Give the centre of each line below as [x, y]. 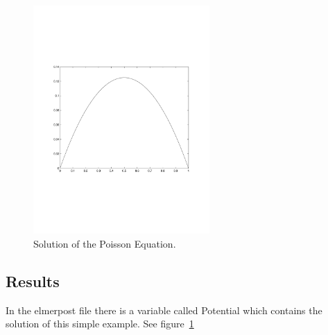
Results [33, 281]
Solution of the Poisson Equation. [105, 243]
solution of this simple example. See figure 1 [100, 324]
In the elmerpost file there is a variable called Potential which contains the [164, 310]
